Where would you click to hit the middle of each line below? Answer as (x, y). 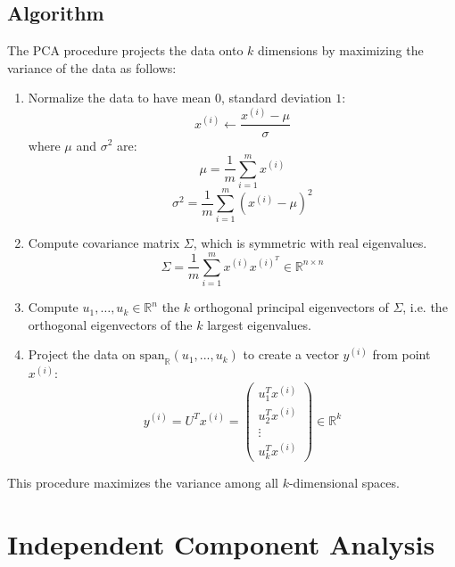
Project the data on (82, 354)
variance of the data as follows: (92, 67)
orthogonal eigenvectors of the (110, 324)
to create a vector (291, 354)
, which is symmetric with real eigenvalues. (310, 243)
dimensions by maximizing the (341, 50)
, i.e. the (425, 307)
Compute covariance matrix (104, 243)
